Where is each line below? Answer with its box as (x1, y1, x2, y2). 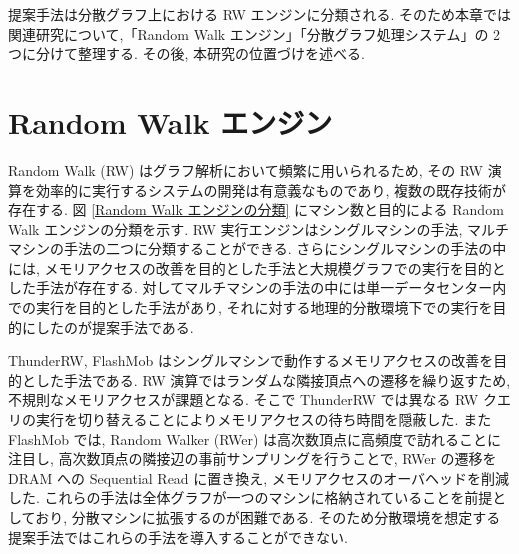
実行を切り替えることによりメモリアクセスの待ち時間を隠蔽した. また (35, 409, 492, 430)
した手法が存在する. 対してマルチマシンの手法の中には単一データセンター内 (8, 277, 507, 298)
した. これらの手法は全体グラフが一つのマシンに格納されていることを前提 (8, 487, 493, 508)
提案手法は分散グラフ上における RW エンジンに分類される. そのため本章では (8, 4, 512, 24)
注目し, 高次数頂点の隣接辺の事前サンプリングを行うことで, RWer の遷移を (8, 448, 497, 469)
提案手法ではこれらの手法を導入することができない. (8, 526, 348, 547)
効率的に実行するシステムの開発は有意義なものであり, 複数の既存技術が (35, 179, 506, 200)
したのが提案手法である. (35, 316, 194, 337)
